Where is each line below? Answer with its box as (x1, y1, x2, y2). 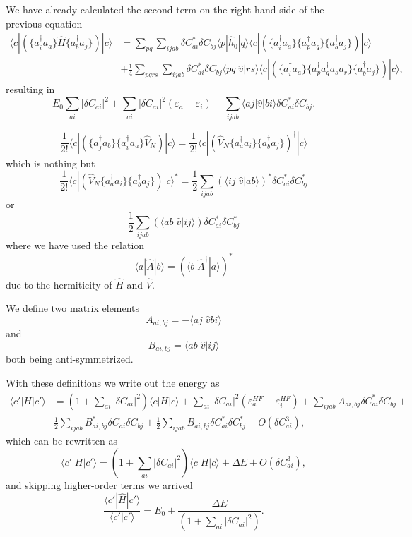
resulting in (6, 82, 55, 97)
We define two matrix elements (6, 301, 140, 315)
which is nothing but (6, 155, 95, 170)
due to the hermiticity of (6, 277, 112, 291)
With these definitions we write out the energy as (6, 375, 220, 390)
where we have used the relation (6, 238, 145, 253)
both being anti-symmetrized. (6, 351, 134, 366)
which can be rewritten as (6, 433, 118, 447)
